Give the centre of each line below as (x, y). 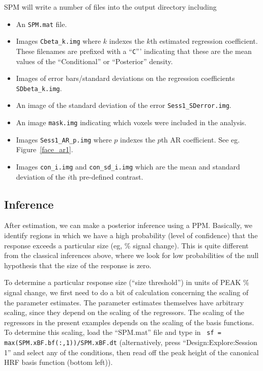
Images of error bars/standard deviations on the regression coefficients (125, 78)
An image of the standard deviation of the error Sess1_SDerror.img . (124, 105)
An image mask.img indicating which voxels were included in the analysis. (131, 122)
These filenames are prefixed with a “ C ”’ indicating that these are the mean (134, 51)
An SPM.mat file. (41, 24)
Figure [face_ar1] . (45, 149)
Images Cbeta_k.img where (59, 41)
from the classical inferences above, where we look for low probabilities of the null (131, 255)
